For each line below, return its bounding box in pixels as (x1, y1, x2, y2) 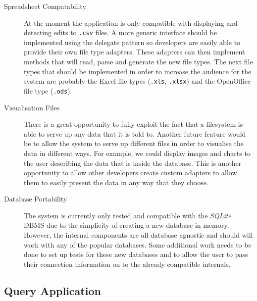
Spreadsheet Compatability (4, 1, 86, 11)
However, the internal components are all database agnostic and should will (24, 230, 253, 240)
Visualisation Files (4, 102, 60, 112)
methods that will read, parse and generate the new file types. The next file (24, 56, 253, 67)
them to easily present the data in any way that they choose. (24, 177, 208, 187)
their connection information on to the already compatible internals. (24, 258, 231, 269)
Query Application (4, 283, 101, 298)
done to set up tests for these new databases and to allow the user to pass (24, 249, 248, 259)
